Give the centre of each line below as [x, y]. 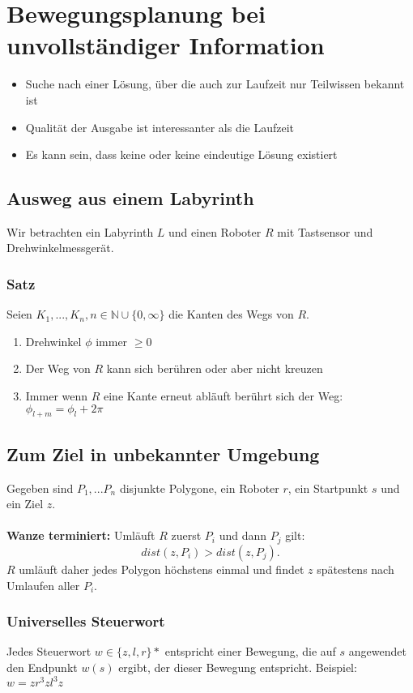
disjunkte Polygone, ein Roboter [199, 488]
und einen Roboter [215, 231]
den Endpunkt [42, 667]
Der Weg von [58, 368]
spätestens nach [356, 569]
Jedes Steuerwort [49, 651]
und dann [243, 535]
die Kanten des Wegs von [231, 314]
